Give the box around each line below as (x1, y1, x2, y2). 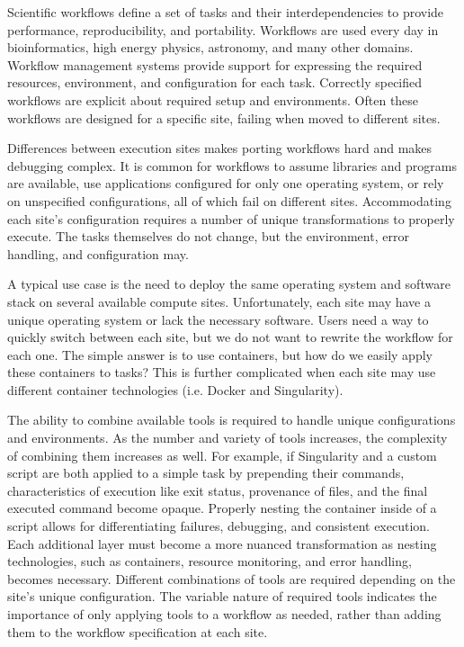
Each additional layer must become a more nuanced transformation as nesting (7, 534, 437, 553)
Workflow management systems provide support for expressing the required (7, 55, 423, 74)
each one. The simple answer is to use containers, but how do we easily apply (7, 345, 433, 364)
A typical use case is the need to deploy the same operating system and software (7, 274, 451, 293)
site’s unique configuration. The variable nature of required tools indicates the (7, 587, 437, 606)
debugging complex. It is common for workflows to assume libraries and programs (7, 156, 458, 175)
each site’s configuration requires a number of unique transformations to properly (7, 209, 455, 228)
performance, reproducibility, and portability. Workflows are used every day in (7, 20, 439, 39)
